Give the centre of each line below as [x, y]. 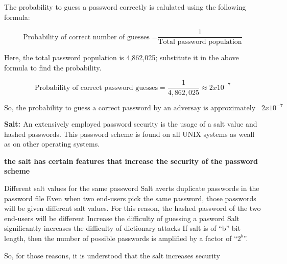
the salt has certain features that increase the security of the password [131, 161]
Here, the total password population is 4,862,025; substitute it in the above [122, 57]
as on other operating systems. [52, 144]
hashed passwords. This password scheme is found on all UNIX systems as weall [129, 134]
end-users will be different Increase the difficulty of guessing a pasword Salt [122, 218]
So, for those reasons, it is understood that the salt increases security [112, 255]
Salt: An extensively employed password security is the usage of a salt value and [131, 124]
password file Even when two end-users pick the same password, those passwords [130, 198]
